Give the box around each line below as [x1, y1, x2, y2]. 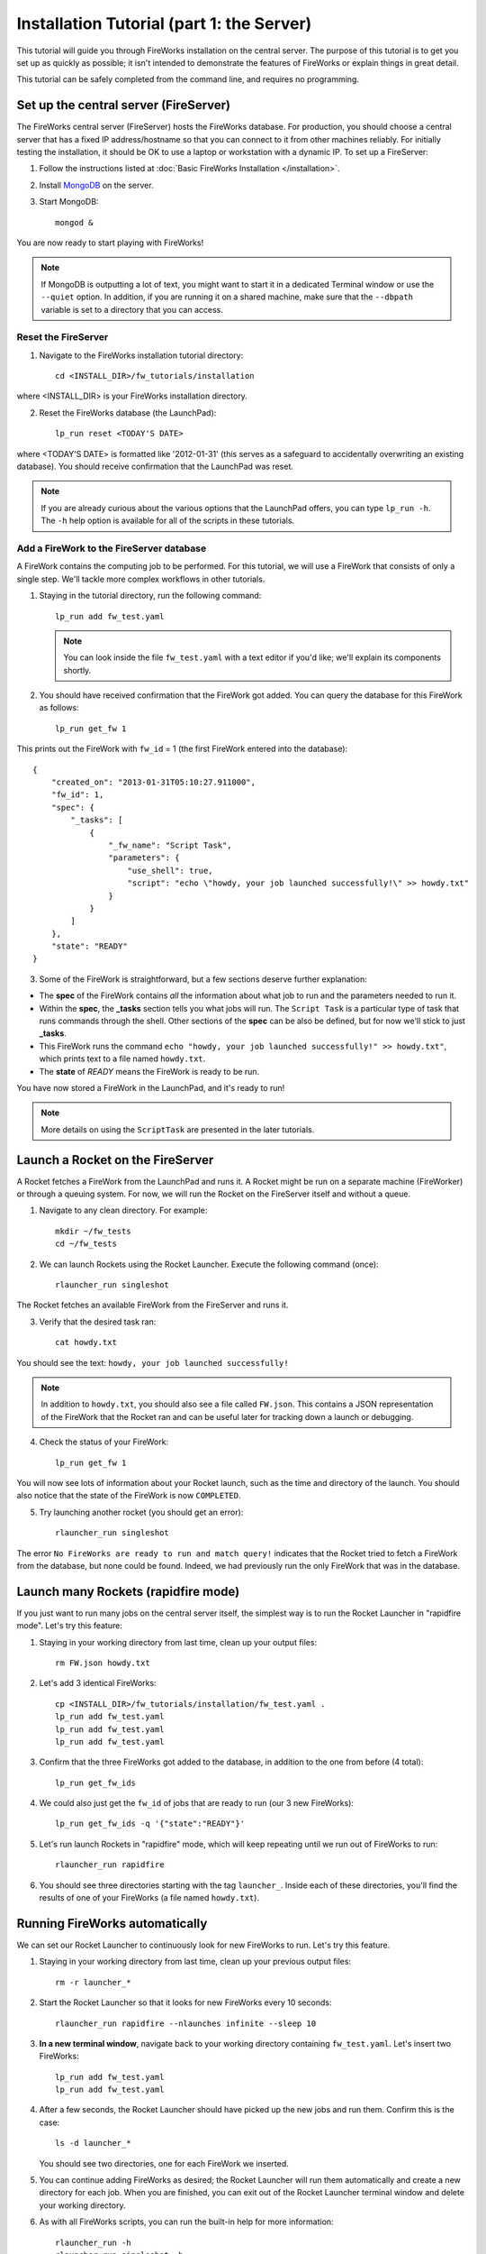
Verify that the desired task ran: [39, 1316, 157, 1327]
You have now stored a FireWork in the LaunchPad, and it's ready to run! [16, 1083, 285, 1093]
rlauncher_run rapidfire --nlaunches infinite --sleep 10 [55, 2018, 317, 2029]
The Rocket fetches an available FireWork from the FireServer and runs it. [16, 1299, 289, 1311]
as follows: [39, 702, 80, 713]
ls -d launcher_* [55, 2138, 131, 2149]
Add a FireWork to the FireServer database [16, 542, 207, 554]
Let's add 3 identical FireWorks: [39, 1678, 157, 1689]
